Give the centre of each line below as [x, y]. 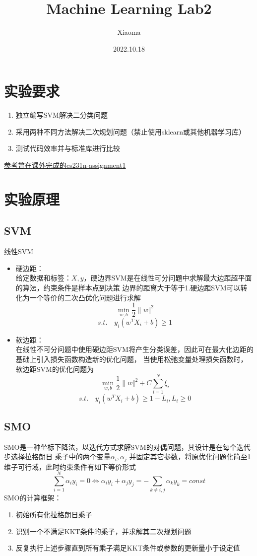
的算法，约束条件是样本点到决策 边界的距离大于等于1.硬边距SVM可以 [128, 287]
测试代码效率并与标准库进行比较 [68, 148]
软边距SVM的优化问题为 [55, 369]
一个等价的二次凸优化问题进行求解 [85, 297]
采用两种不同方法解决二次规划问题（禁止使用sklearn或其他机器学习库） [131, 131]
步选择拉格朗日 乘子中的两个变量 [57, 456]
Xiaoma [129, 32]
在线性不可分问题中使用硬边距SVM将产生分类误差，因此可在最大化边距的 [134, 349]
